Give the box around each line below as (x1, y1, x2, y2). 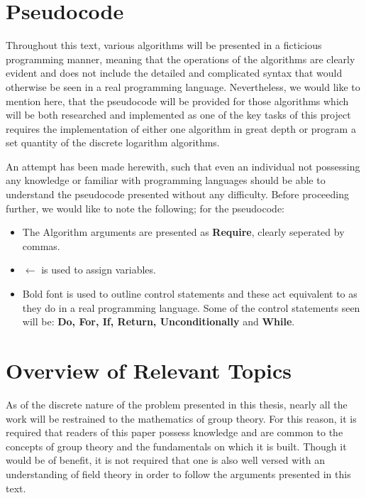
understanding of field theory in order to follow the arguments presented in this (6, 466, 351, 481)
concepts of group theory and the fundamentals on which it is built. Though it (6, 438, 347, 453)
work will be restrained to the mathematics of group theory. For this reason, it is (6, 411, 357, 426)
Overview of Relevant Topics (6, 356, 292, 384)
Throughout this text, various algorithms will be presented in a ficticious (6, 38, 322, 53)
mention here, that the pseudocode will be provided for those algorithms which (6, 93, 349, 108)
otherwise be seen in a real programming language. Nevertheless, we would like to (6, 79, 360, 94)
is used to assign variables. (41, 262, 156, 277)
